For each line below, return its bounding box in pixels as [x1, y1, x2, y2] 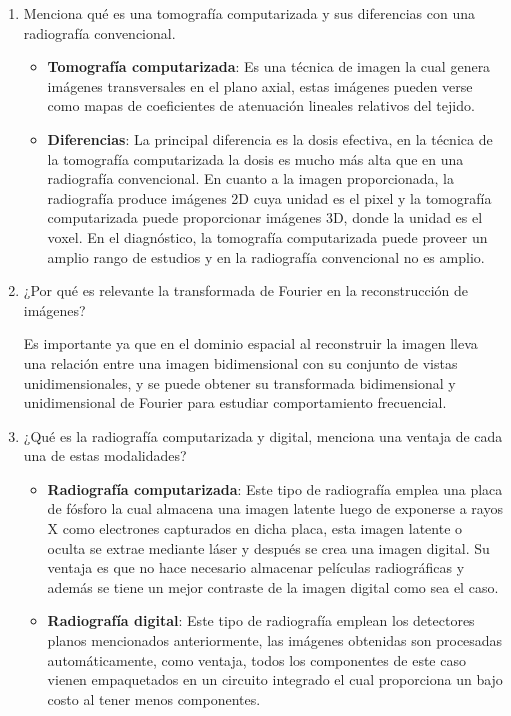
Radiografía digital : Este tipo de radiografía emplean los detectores [47, 610, 475, 631]
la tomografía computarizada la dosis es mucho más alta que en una [47, 148, 464, 169]
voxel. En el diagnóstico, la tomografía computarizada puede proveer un [47, 226, 488, 247]
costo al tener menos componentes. [47, 688, 261, 709]
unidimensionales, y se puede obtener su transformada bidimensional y [23, 372, 456, 393]
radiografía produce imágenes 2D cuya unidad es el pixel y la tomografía [47, 187, 492, 208]
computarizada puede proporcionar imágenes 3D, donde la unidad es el [47, 207, 483, 228]
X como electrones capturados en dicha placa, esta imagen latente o [47, 518, 463, 539]
